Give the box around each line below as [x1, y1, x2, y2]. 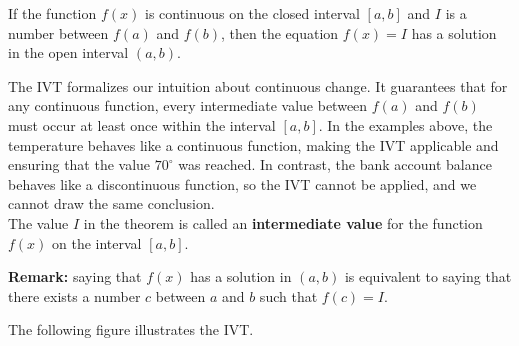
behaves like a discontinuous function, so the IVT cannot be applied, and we [8, 173, 477, 194]
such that [259, 285, 318, 306]
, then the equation [221, 22, 339, 43]
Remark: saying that [8, 266, 142, 287]
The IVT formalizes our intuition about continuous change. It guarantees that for [8, 75, 508, 96]
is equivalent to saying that [344, 266, 512, 287]
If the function [8, 3, 97, 23]
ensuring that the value [8, 154, 151, 175]
